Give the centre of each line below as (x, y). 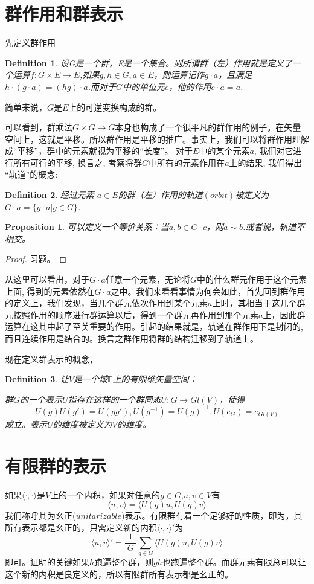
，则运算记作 (179, 75)
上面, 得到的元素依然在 (50, 291)
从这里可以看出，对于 (47, 279)
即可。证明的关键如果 (47, 562)
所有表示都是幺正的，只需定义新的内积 (81, 527)
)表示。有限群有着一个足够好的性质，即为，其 (212, 515)
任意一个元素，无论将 (148, 279)
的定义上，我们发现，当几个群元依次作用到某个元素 (106, 303)
